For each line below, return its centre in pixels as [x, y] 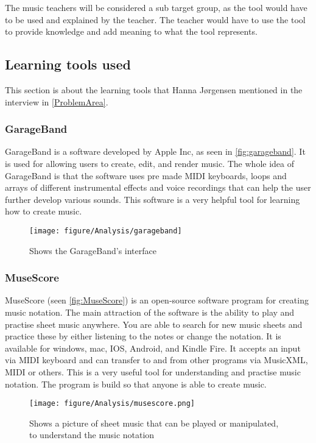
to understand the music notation [92, 435]
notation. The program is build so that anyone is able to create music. [136, 384]
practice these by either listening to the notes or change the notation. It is [143, 336]
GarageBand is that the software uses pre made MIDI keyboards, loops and [146, 175]
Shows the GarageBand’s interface [93, 250]
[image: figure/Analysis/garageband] [106, 231]
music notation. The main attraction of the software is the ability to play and [150, 312]
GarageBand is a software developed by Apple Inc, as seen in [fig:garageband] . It [155, 151]
